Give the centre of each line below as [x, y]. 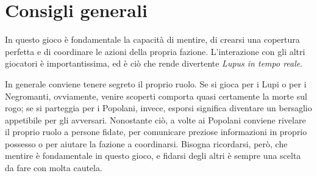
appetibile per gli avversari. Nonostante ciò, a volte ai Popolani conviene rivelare [155, 119]
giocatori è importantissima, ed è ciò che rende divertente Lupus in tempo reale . [154, 63]
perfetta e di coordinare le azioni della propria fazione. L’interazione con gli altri [155, 51]
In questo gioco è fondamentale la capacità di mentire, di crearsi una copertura [152, 39]
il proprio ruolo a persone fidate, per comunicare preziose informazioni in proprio [156, 132]
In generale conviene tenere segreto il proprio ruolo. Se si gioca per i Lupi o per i [156, 83]
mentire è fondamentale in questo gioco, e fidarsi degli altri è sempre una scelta [153, 156]
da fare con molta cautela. [54, 168]
